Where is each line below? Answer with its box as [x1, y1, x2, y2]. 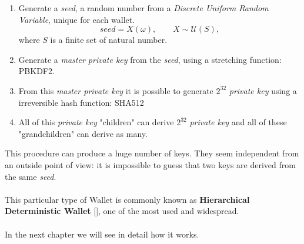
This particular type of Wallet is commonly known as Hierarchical [5, 193, 250, 205]
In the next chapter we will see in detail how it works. [5, 228, 199, 240]
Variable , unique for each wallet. [18, 13, 135, 25]
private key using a [229, 84, 297, 96]
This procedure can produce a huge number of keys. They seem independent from [5, 147, 299, 159]
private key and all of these [189, 116, 287, 128]
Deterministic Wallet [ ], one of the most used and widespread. [5, 205, 239, 217]
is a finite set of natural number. [50, 34, 168, 46]
